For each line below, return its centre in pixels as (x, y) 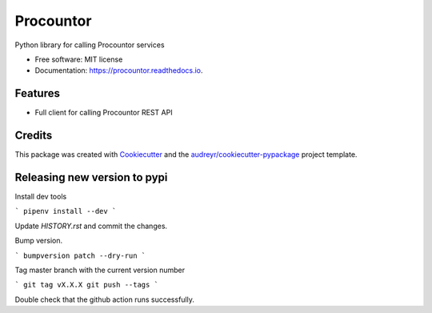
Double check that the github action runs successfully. (105, 299)
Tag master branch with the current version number (100, 270)
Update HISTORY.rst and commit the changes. (91, 226)
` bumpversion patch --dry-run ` (80, 255)
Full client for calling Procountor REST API (104, 113)
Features (37, 93)
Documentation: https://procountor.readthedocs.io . (119, 70)
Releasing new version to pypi (91, 177)
